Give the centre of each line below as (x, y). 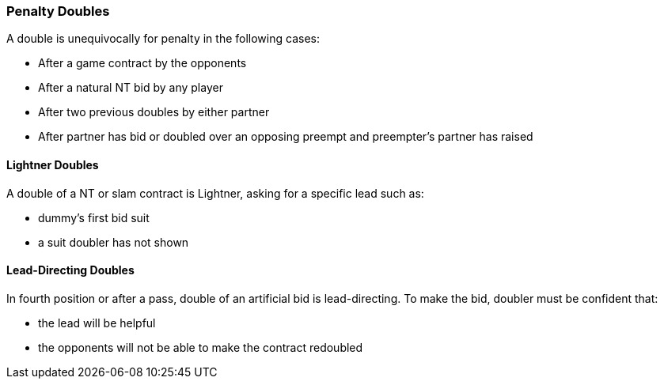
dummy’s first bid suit (94, 217)
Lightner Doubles (53, 164)
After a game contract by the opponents (142, 63)
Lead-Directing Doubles (70, 270)
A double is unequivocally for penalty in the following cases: (163, 39)
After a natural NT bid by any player (131, 88)
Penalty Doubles (58, 11)
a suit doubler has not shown (114, 242)
